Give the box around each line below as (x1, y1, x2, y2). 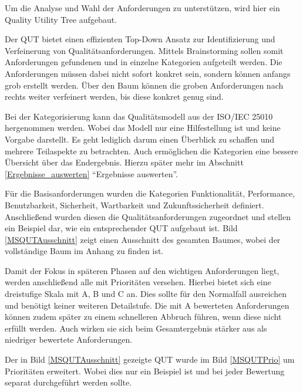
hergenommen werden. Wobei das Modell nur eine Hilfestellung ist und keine (5, 121, 281, 134)
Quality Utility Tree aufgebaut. (5, 13, 117, 25)
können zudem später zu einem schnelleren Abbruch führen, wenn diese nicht (5, 310, 282, 323)
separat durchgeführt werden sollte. (5, 376, 132, 388)
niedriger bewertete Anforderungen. (5, 333, 133, 346)
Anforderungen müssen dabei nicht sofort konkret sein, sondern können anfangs (5, 67, 291, 79)
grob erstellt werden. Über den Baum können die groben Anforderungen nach (5, 79, 284, 91)
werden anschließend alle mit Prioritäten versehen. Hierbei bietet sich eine (5, 276, 271, 288)
